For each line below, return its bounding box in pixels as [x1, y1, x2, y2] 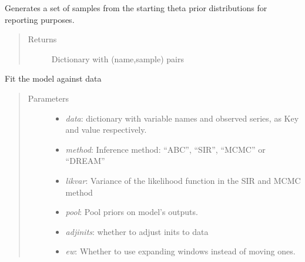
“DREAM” [65, 154, 105, 167]
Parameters [28, 92, 69, 104]
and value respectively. [65, 123, 147, 136]
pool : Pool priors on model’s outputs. [65, 206, 198, 218]
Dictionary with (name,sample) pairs [51, 52, 185, 65]
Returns [28, 33, 57, 45]
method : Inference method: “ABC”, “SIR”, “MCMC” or [65, 143, 266, 155]
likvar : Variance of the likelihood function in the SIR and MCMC [65, 174, 301, 186]
